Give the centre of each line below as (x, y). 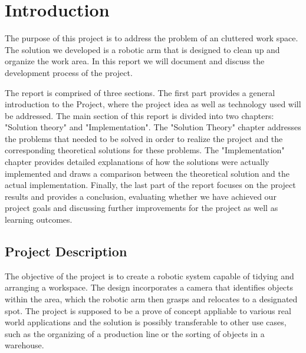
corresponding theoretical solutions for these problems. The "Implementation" (145, 150)
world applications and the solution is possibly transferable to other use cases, (146, 322)
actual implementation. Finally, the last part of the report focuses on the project (150, 185)
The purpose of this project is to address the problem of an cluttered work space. (152, 38)
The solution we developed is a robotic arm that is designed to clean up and (142, 49)
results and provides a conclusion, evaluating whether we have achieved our (141, 196)
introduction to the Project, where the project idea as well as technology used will (153, 104)
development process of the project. (69, 72)
